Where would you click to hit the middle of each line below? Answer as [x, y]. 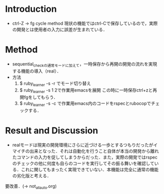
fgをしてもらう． [41, 97]
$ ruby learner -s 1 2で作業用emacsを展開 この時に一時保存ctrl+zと [86, 91]
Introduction [31, 9]
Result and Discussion [52, 131]
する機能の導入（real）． [37, 71]
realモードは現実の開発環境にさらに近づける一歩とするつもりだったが [83, 145]
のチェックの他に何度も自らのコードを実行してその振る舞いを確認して [83, 163]
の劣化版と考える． [32, 176]
